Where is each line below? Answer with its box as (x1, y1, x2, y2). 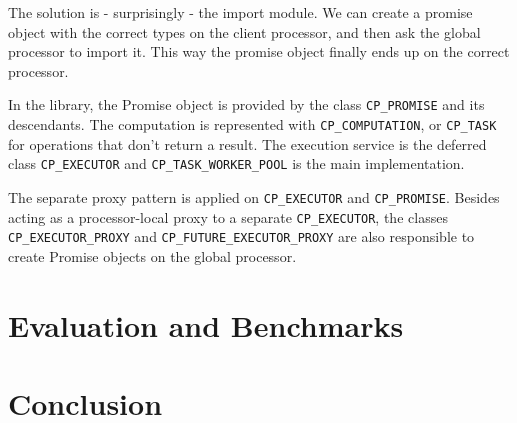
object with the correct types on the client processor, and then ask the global (8, 21, 481, 42)
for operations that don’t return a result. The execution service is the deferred (8, 133, 487, 154)
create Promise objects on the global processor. (8, 245, 297, 266)
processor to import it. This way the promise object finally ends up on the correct (8, 41, 510, 62)
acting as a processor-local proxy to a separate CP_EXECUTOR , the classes (8, 206, 448, 227)
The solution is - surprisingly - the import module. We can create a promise (8, 2, 473, 22)
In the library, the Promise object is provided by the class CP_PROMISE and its (8, 94, 485, 115)
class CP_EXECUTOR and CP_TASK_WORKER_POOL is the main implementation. (8, 153, 465, 174)
